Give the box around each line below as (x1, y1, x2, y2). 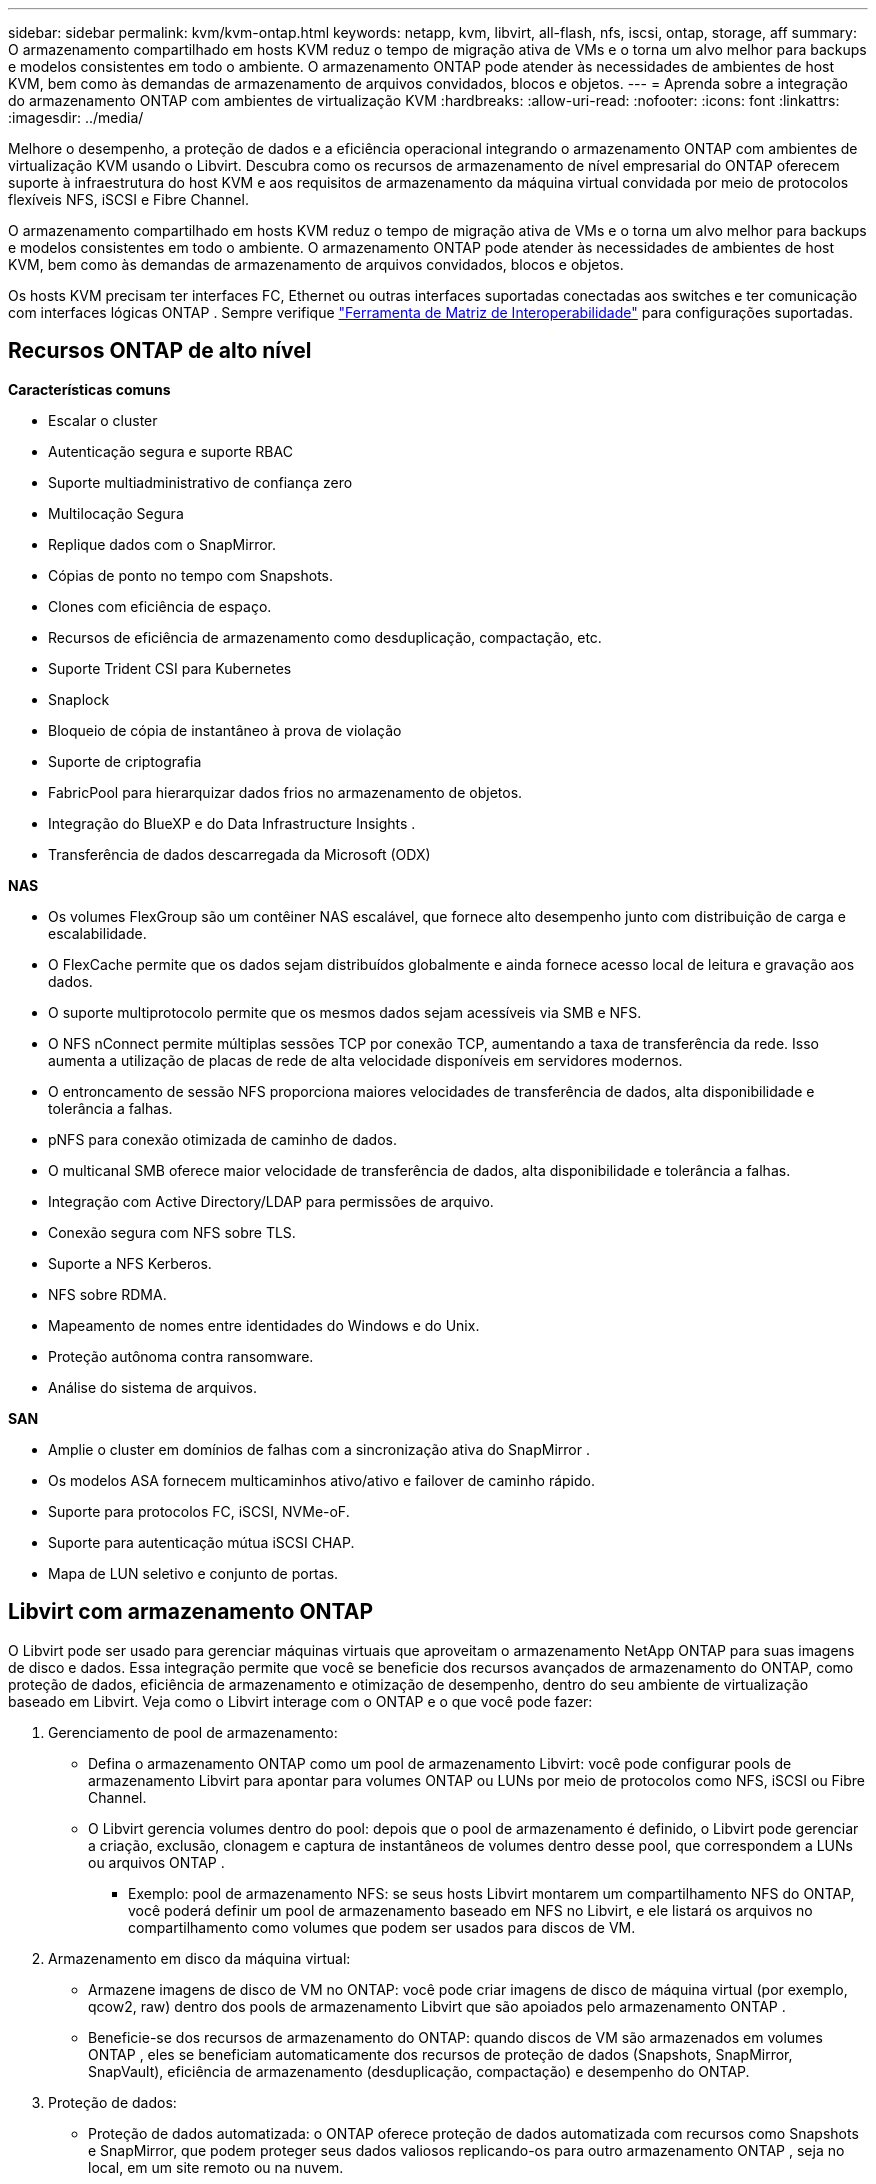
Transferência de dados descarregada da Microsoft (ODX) (48, 845, 431, 863)
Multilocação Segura (48, 504, 184, 522)
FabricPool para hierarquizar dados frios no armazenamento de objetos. (48, 783, 523, 801)
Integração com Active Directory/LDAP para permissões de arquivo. (48, 1192, 494, 1210)
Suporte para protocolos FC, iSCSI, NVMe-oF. (48, 1502, 350, 1520)
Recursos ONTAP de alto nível (8, 338, 312, 364)
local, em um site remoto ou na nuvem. (88, 2158, 344, 2176)
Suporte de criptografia (48, 752, 202, 770)
